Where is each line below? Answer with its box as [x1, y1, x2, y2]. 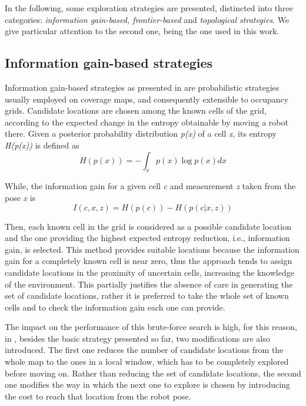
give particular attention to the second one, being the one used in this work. [5, 25, 280, 37]
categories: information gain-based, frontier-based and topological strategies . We [5, 13, 290, 25]
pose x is [5, 191, 36, 203]
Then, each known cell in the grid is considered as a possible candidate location [5, 220, 291, 232]
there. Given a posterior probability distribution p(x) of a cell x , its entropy [5, 127, 277, 140]
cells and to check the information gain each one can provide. [5, 301, 225, 313]
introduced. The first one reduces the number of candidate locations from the [5, 344, 284, 356]
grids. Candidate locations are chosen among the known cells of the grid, [5, 104, 267, 117]
